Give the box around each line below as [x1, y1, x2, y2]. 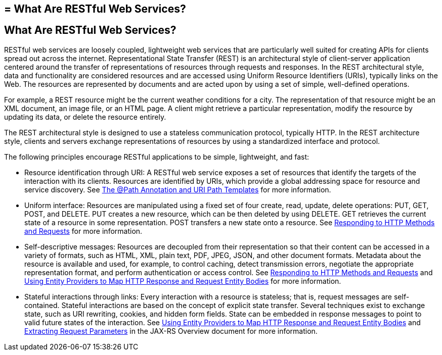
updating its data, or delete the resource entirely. [4, 112, 166, 121]
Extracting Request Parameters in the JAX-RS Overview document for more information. [24, 326, 318, 335]
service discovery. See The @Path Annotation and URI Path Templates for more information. [24, 185, 331, 194]
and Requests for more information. [24, 226, 143, 235]
